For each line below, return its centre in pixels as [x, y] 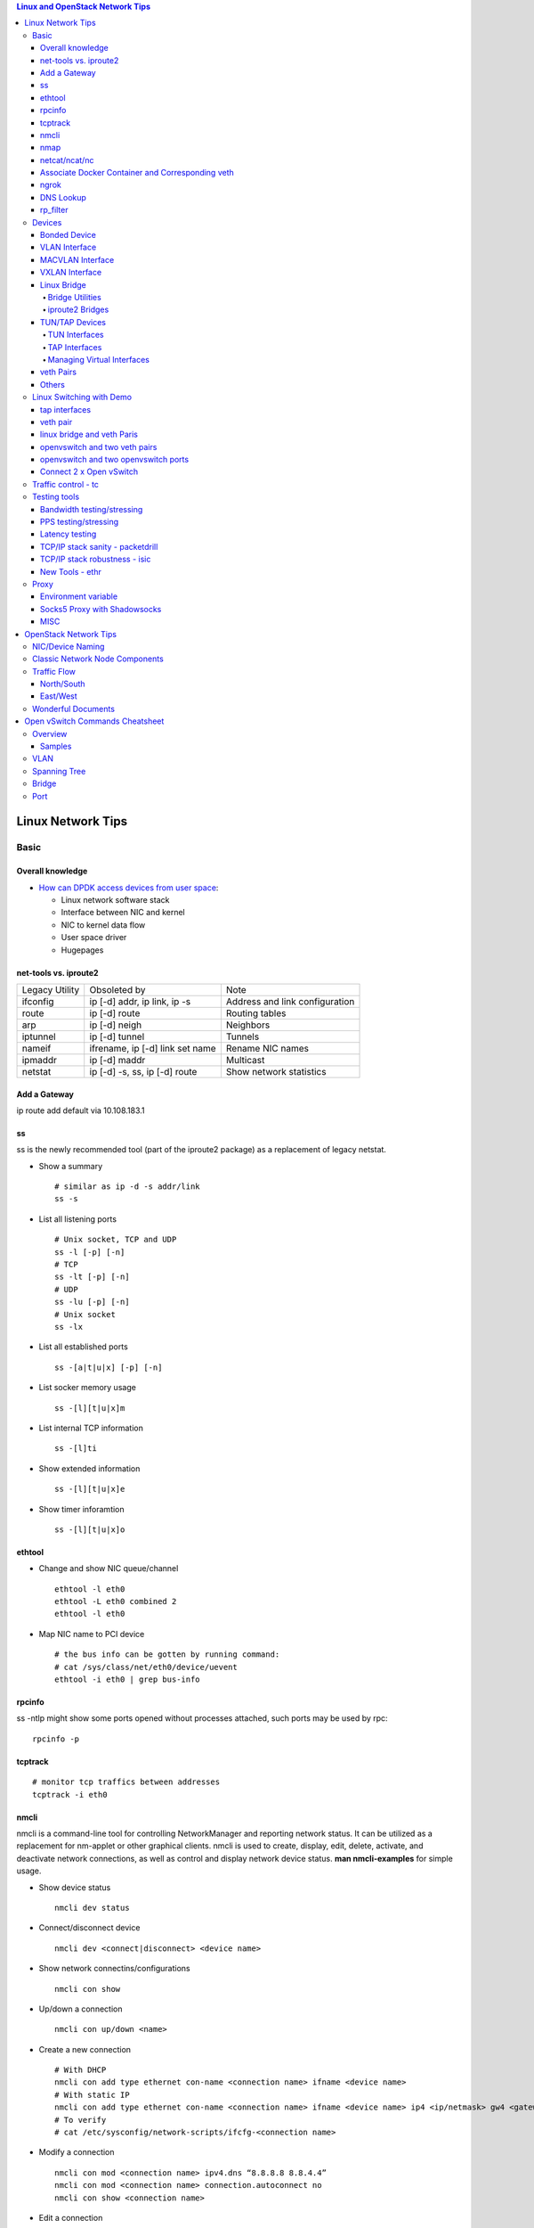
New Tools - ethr [71, 571]
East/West [59, 696]
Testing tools [56, 497]
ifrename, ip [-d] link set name [153, 1048]
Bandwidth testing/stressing [92, 509]
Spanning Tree [59, 771]
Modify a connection [77, 2152]
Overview [50, 733]
